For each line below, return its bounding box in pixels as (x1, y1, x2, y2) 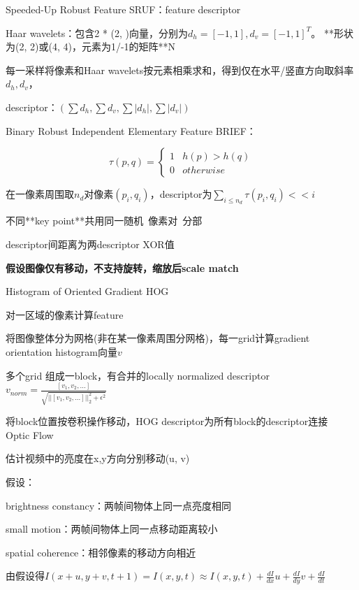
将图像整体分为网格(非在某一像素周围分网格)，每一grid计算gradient (6, 331, 310, 345)
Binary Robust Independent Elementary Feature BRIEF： (6, 123, 256, 138)
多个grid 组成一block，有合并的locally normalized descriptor (6, 368, 270, 382)
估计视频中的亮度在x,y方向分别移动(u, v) (6, 451, 190, 466)
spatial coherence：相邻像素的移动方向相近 (6, 545, 196, 559)
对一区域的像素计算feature (6, 307, 124, 322)
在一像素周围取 (6, 187, 74, 201)
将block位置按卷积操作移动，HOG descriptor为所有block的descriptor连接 (6, 414, 328, 429)
